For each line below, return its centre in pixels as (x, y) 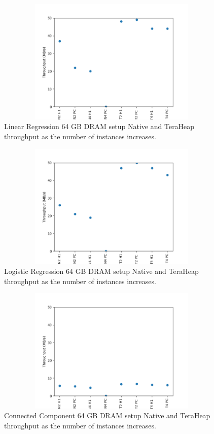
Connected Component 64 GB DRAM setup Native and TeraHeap (107, 415)
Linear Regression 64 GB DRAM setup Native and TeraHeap (99, 126)
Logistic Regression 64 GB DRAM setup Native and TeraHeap (101, 271)
